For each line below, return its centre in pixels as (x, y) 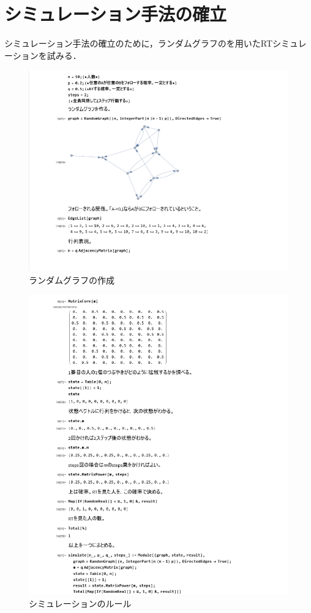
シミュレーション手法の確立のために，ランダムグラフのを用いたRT (138, 43)
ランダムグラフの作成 (72, 280)
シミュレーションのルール (80, 603)
